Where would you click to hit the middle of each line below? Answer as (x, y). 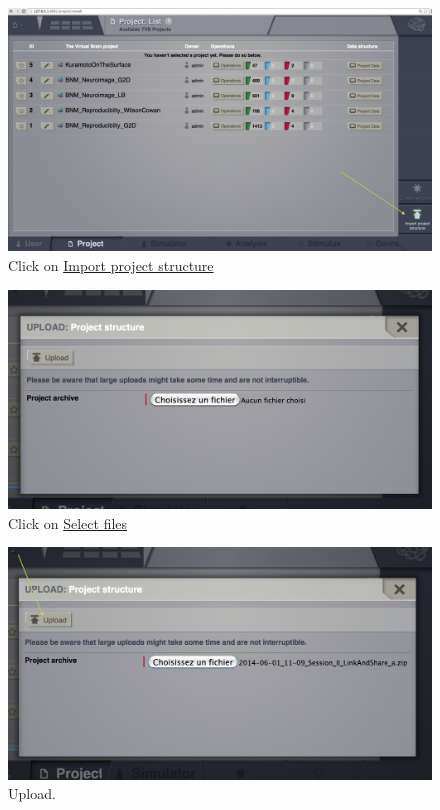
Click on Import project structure (111, 265)
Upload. (32, 793)
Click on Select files (68, 522)
